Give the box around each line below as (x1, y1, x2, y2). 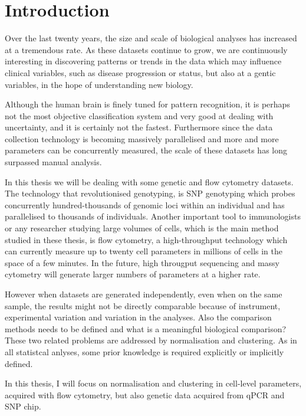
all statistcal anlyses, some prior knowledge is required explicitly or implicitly (5, 345, 284, 358)
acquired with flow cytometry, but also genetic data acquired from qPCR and (5, 388, 285, 401)
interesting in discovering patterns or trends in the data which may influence (5, 55, 282, 67)
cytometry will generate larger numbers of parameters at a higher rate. (5, 268, 261, 280)
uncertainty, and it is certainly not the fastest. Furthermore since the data (5, 121, 273, 133)
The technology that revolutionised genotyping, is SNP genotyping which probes (5, 187, 295, 199)
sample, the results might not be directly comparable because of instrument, (5, 299, 281, 312)
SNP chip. (5, 400, 41, 412)
